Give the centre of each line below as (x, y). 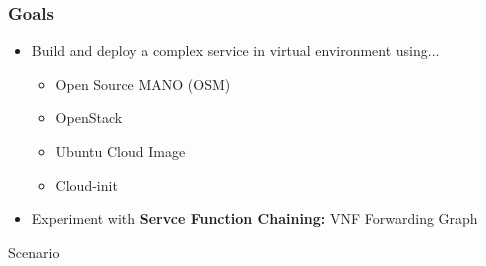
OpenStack (89, 117)
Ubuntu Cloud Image (120, 151)
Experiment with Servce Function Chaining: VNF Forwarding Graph (254, 218)
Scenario (34, 251)
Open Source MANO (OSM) (143, 83)
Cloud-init (86, 184)
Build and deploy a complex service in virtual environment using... (235, 50)
